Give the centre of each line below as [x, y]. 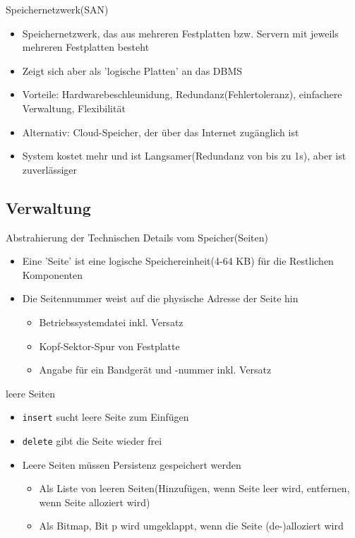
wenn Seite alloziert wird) [95, 502]
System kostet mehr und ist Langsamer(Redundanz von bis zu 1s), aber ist [184, 156]
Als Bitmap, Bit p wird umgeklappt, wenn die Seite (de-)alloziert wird [191, 526]
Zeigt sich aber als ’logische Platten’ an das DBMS [132, 70]
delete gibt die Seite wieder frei [92, 440]
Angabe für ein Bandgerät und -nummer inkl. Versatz [155, 370]
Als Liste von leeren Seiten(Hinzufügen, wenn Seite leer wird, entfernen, [194, 488]
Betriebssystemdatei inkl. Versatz [111, 322]
